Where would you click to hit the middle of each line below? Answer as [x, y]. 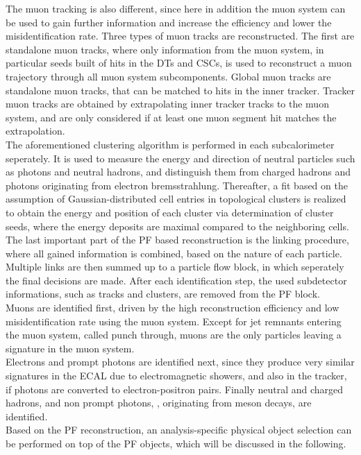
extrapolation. [35, 131]
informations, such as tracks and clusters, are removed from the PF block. [163, 294]
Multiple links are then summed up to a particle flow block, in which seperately [175, 267]
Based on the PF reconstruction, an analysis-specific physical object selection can [179, 430]
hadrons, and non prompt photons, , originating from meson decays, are [159, 403]
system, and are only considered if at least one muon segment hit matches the [171, 117]
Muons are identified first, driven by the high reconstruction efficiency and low [173, 308]
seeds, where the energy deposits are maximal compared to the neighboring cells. [177, 226]
